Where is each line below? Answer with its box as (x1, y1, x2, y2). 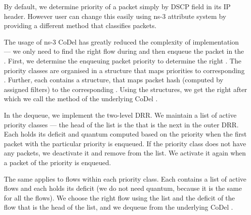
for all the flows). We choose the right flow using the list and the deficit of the (4, 192, 235, 202)
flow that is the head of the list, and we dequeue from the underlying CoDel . (4, 202, 233, 212)
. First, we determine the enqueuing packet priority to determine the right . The (4, 55, 241, 65)
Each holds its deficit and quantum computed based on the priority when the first (4, 129, 247, 139)
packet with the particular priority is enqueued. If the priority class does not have (4, 138, 246, 148)
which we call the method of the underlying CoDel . (4, 93, 158, 104)
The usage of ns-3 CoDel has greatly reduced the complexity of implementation (4, 36, 239, 46)
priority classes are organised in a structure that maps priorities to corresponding (4, 65, 245, 75)
